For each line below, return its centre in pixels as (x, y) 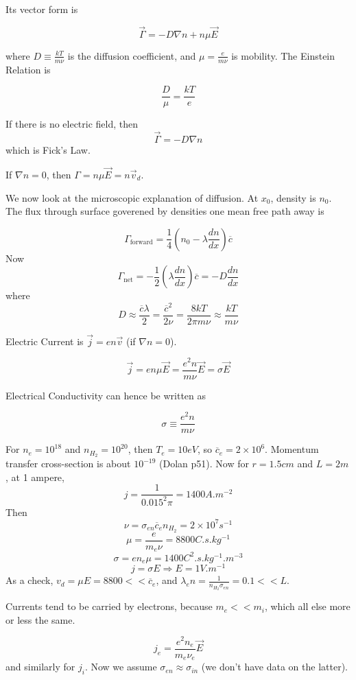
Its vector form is (42, 9)
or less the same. (40, 619)
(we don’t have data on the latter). (274, 667)
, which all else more (307, 606)
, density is (293, 197)
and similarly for (40, 667)
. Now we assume (121, 667)
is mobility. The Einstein (283, 55)
